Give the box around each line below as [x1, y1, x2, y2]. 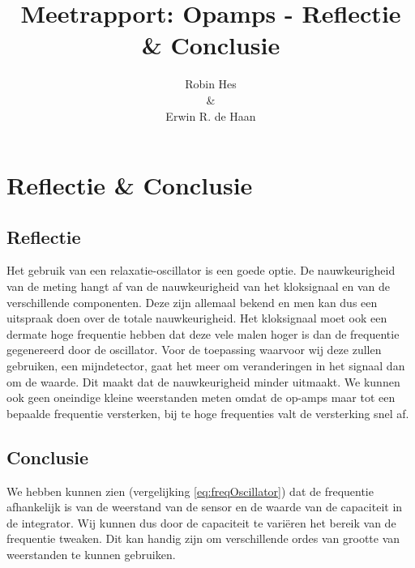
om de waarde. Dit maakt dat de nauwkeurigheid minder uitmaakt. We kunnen [6, 373, 400, 390]
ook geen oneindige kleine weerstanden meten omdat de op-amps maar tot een [6, 389, 396, 406]
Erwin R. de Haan [165, 107, 256, 124]
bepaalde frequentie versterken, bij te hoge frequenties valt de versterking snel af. [6, 404, 409, 421]
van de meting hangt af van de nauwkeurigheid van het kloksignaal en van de [6, 278, 391, 295]
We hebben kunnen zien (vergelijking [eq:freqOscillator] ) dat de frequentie [6, 482, 374, 499]
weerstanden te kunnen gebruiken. [6, 546, 176, 562]
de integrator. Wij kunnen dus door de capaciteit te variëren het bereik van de [6, 514, 396, 531]
